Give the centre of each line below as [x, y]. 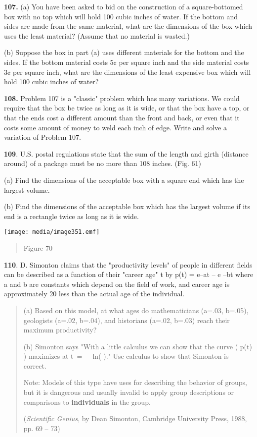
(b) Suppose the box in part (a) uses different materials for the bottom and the [124, 52]
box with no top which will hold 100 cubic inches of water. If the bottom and [121, 16]
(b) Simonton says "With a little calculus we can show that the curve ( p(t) [138, 346]
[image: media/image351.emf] [52, 232]
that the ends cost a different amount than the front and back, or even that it [122, 117]
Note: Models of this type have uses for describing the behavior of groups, [135, 382]
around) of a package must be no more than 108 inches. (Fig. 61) [103, 163]
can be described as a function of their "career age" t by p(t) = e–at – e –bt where [128, 274]
